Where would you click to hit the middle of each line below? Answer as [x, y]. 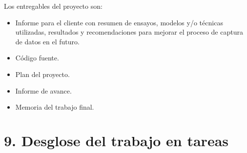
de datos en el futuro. [47, 41]
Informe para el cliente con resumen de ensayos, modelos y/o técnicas [119, 22]
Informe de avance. [43, 90]
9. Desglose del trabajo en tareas [116, 140]
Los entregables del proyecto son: [53, 6]
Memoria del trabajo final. [55, 107]
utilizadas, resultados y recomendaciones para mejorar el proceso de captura [129, 32]
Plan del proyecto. [42, 74]
